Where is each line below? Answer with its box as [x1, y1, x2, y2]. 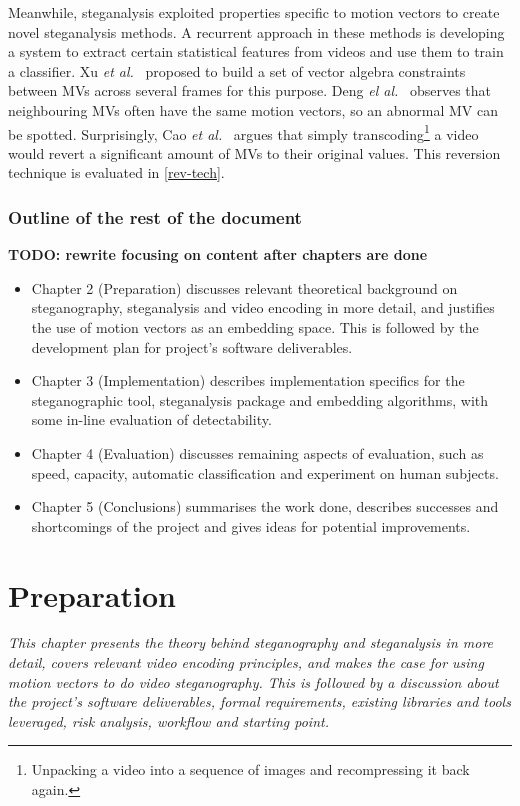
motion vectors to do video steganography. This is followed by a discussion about [8, 671, 499, 692]
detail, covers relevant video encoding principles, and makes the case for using [8, 652, 484, 673]
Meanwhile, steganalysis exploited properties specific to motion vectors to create [8, 2, 500, 22]
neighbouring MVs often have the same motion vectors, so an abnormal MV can [8, 99, 499, 120]
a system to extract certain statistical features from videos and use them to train [8, 41, 504, 62]
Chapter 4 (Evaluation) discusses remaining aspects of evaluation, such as [31, 442, 484, 463]
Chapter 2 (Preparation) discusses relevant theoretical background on [31, 277, 458, 298]
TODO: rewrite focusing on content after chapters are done [8, 244, 428, 265]
